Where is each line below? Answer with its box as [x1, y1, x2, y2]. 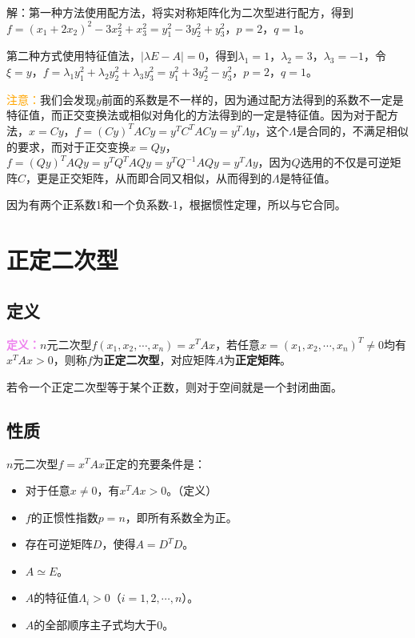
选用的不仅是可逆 [300, 154, 390, 171]
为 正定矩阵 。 [224, 351, 292, 368]
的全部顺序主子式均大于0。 [34, 616, 174, 633]
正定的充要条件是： [104, 455, 206, 471]
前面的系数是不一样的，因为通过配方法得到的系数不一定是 [101, 90, 404, 107]
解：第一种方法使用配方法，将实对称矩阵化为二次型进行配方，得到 [6, 4, 353, 20]
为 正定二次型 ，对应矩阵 [92, 351, 216, 368]
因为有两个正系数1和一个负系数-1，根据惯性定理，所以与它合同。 [6, 196, 346, 213]
